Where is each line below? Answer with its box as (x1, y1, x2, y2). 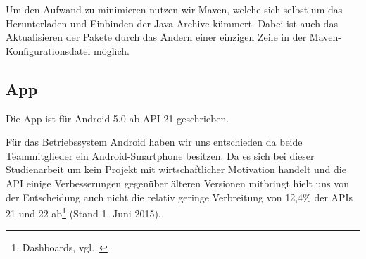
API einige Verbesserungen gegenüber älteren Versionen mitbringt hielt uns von (6, 175, 350, 190)
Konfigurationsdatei (6, 43, 91, 58)
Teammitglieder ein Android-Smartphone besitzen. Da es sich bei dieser (6, 148, 315, 163)
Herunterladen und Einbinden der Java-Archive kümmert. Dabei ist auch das (6, 15, 338, 30)
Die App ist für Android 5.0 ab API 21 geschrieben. (6, 110, 229, 125)
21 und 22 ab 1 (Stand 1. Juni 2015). (6, 204, 161, 220)
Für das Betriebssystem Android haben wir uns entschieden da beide (6, 134, 303, 149)
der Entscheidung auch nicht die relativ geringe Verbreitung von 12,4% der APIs (6, 189, 353, 204)
